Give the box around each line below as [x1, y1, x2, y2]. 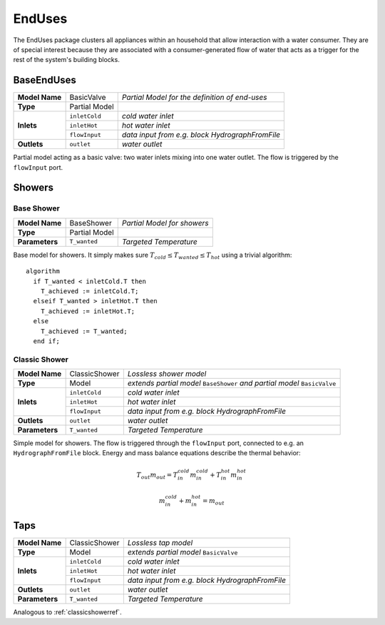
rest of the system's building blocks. [13, 56, 120, 64]
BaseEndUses [13, 74, 76, 86]
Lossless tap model [127, 538, 193, 548]
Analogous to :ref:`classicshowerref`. [13, 608, 122, 616]
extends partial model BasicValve [127, 547, 238, 557]
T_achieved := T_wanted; [40, 327, 128, 335]
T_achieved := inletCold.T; [40, 287, 139, 295]
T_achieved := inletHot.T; [40, 307, 135, 315]
